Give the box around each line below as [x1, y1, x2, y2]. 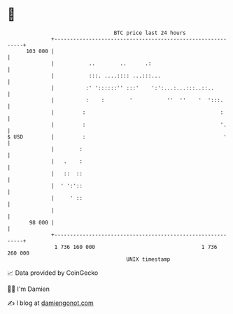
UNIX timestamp [126, 255, 171, 263]
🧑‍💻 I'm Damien [7, 285, 50, 293]
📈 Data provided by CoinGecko [7, 269, 99, 277]
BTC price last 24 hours [113, 29, 187, 36]
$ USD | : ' [7, 133, 227, 141]
